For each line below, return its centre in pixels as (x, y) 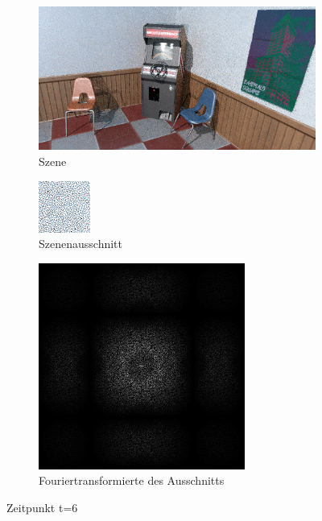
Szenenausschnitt (80, 244)
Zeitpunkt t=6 (42, 507)
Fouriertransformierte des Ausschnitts (132, 480)
